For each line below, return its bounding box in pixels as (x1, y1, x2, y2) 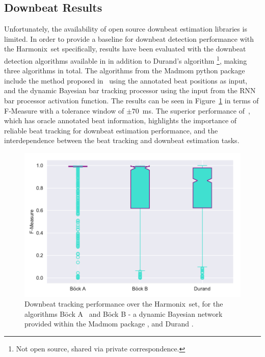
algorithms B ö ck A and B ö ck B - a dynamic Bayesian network (24, 308, 223, 319)
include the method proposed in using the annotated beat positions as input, (4, 75, 248, 86)
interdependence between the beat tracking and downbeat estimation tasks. (4, 135, 240, 146)
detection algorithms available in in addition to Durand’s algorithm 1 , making (4, 53, 247, 66)
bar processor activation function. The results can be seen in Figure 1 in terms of (4, 95, 259, 106)
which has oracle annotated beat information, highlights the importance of (4, 115, 237, 126)
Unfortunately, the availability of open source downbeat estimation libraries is (4, 23, 247, 34)
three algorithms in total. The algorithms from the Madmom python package (4, 65, 245, 76)
